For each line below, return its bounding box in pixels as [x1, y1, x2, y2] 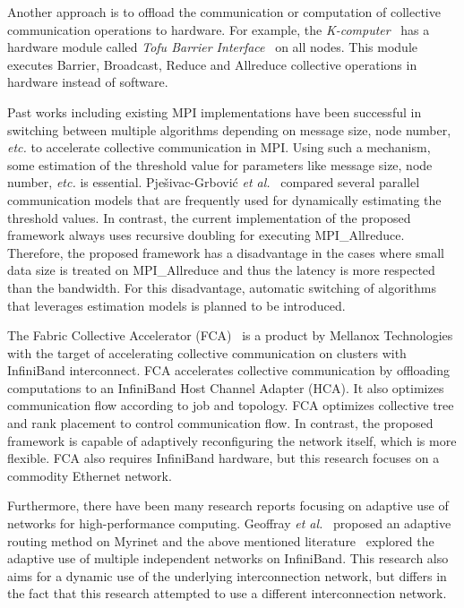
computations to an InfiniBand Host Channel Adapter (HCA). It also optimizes [7, 378, 444, 397]
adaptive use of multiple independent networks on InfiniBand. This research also [7, 549, 449, 568]
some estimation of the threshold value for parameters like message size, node [7, 155, 433, 174]
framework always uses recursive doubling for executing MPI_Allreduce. [7, 226, 405, 244]
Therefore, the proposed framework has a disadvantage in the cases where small [7, 243, 444, 261]
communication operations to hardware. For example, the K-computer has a [7, 20, 430, 39]
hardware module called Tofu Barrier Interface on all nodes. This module [7, 38, 418, 56]
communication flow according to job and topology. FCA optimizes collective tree [7, 396, 454, 415]
